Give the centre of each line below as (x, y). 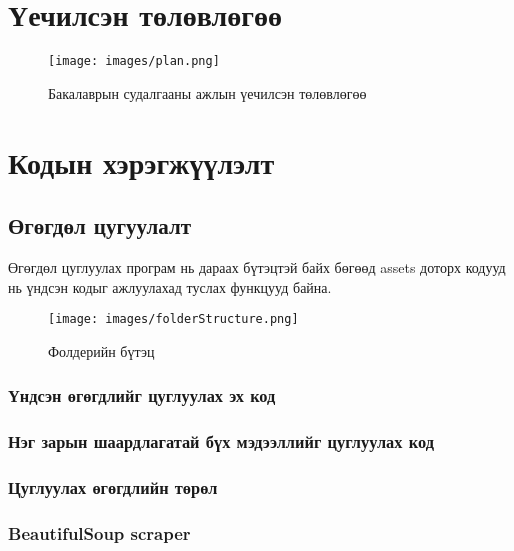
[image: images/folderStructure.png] (173, 319)
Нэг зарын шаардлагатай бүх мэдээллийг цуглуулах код (221, 441)
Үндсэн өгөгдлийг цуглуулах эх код (142, 395)
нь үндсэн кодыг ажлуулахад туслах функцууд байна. (170, 286)
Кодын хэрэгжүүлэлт (141, 161)
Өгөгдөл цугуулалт (99, 225)
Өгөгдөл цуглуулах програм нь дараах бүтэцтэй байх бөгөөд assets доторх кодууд (257, 266)
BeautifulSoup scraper (99, 532)
